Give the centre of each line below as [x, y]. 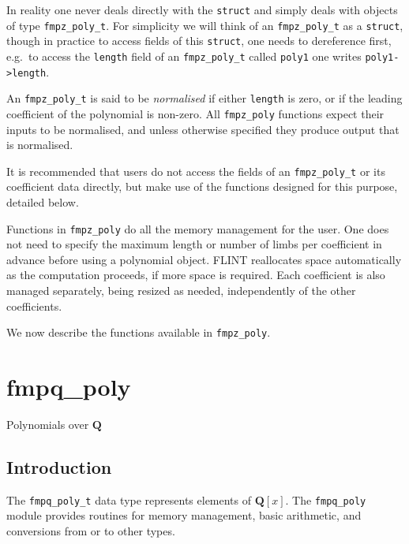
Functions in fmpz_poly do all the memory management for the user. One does [198, 228]
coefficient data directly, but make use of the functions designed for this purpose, [202, 186]
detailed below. [43, 202]
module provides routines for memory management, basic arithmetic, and [184, 515]
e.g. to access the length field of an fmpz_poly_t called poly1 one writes [184, 56]
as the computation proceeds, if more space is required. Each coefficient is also [196, 275]
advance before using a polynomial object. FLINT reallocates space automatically [204, 259]
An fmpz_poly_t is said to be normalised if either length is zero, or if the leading [204, 98]
